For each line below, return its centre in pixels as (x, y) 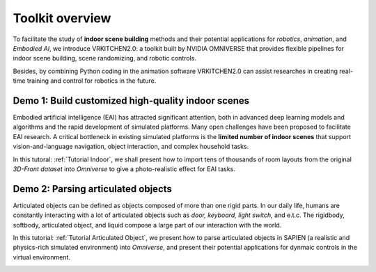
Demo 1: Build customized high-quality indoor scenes (131, 101)
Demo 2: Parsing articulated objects (92, 189)
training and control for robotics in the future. (92, 81)
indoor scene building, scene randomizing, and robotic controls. (104, 58)
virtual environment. (42, 257)
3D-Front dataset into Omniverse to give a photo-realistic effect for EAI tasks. (124, 169)
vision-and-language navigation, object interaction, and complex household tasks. (131, 147)
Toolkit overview (62, 18)
